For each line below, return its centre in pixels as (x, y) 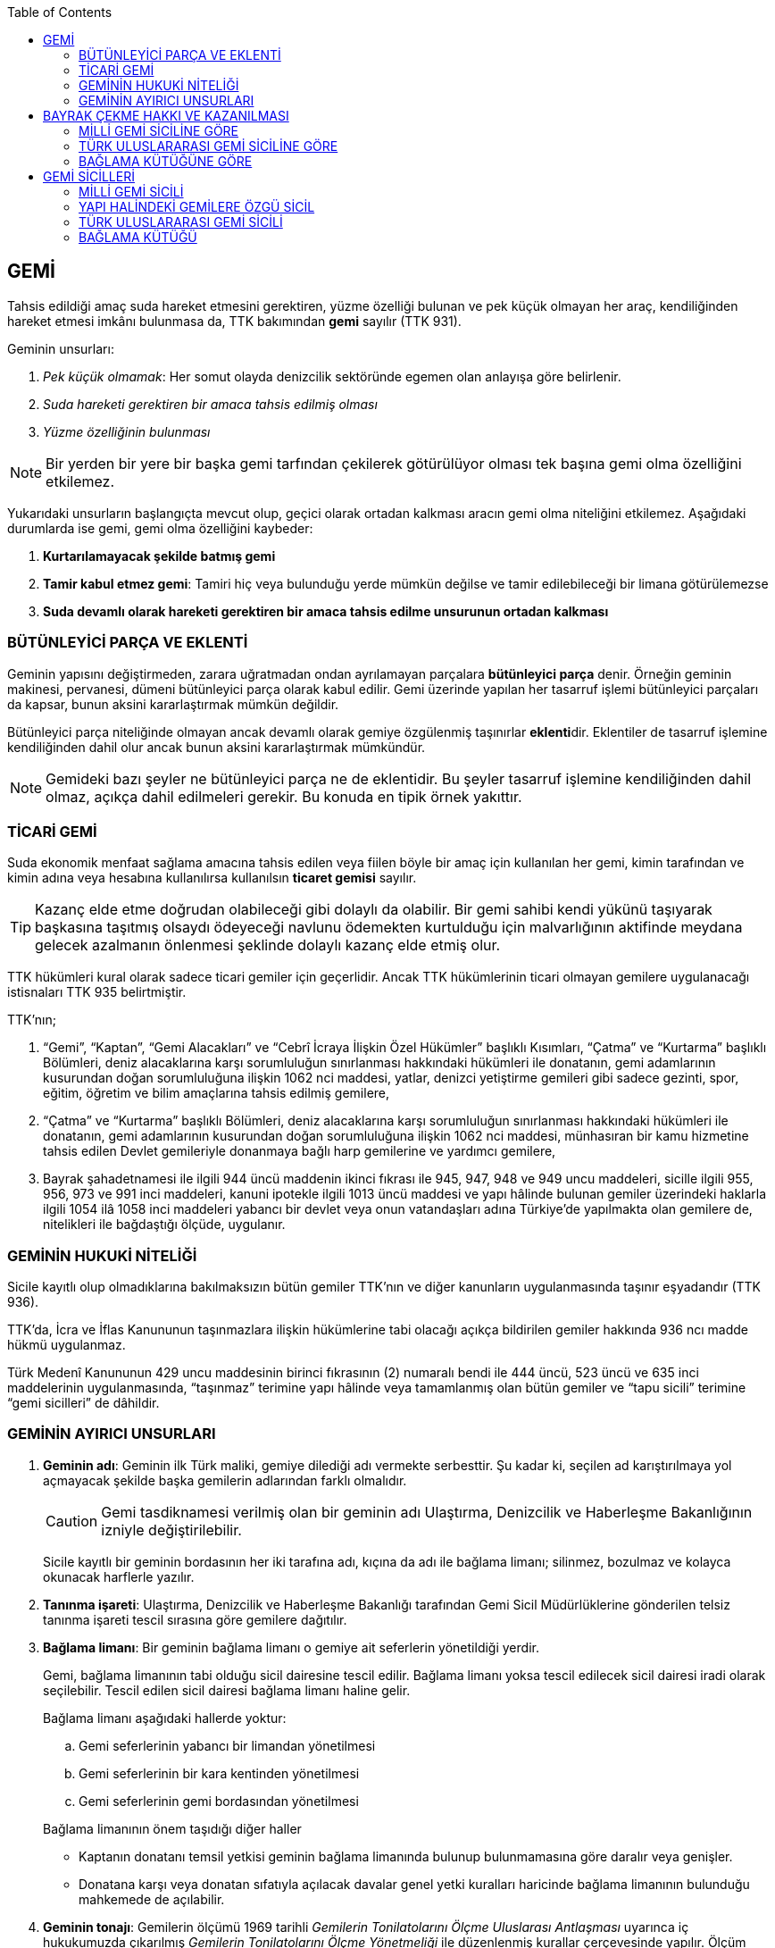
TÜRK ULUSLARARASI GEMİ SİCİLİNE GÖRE (208, 146)
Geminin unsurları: (61, 348)
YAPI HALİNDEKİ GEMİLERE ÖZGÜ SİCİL (197, 207)
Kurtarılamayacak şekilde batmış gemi (159, 556)
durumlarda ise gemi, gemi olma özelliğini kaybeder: (160, 528)
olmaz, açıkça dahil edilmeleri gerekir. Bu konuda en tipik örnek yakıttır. (284, 796)
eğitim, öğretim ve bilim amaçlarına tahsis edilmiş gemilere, (217, 1093)
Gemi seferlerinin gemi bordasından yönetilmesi (219, 1801)
